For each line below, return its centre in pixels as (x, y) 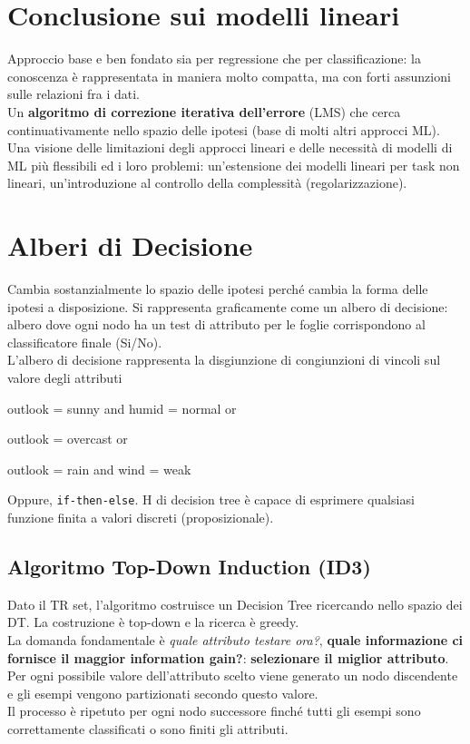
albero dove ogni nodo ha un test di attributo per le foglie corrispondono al (216, 324)
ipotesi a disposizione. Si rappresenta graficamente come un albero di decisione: (228, 306)
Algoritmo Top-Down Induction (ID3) (189, 566)
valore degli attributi (65, 377)
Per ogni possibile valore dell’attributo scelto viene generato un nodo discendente (233, 675)
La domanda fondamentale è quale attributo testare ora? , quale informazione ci (235, 639)
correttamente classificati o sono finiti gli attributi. (148, 728)
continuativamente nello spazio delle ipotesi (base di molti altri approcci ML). (224, 129)
